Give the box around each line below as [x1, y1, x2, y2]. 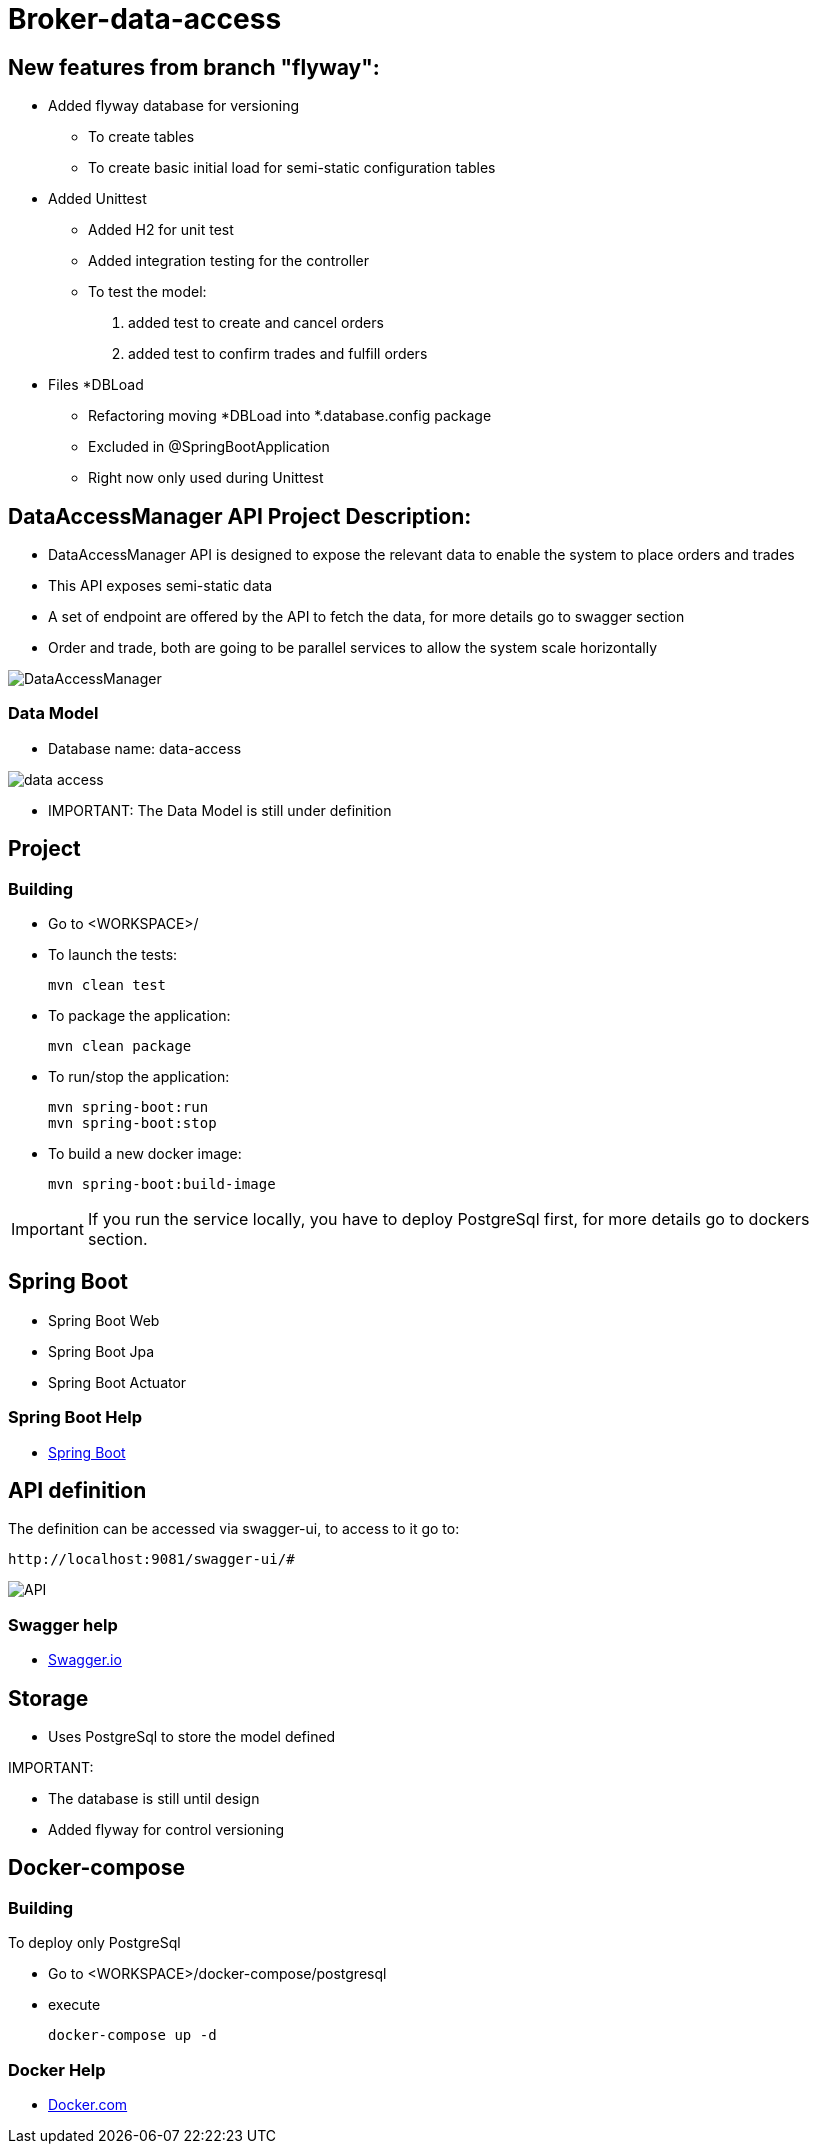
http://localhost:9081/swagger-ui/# [8, 1551, 295, 1568]
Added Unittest [48, 190, 147, 208]
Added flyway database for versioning [48, 97, 300, 115]
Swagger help [8, 1614, 118, 1635]
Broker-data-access [8, 2, 282, 36]
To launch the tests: [48, 945, 178, 963]
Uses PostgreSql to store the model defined [48, 1728, 336, 1746]
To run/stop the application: [48, 1067, 230, 1085]
